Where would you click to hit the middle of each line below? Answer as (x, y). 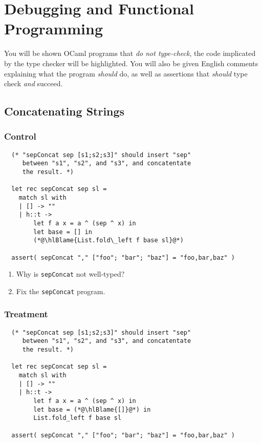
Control (20, 136)
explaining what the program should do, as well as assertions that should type (126, 73)
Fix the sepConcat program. (61, 291)
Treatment (26, 314)
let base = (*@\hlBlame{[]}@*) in (92, 409)
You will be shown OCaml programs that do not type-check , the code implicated (130, 53)
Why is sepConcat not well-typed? (70, 274)
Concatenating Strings (64, 111)
